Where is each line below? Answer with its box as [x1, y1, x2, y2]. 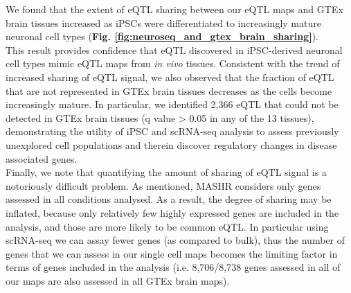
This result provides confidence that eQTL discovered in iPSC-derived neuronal [6, 42, 343, 57]
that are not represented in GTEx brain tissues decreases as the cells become [6, 83, 332, 98]
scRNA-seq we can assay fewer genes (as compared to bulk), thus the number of [6, 233, 345, 247]
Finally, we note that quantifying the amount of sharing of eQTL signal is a [6, 165, 327, 179]
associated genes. [6, 151, 78, 166]
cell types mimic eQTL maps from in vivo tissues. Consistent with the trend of [6, 56, 340, 71]
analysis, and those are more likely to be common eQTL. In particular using [6, 219, 329, 233]
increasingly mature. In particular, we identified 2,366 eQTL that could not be [6, 97, 339, 112]
